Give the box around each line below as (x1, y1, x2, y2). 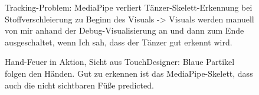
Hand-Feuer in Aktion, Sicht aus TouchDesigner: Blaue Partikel (5, 55, 235, 68)
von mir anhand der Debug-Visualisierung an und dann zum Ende (5, 24, 244, 37)
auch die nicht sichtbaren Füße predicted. (5, 78, 154, 91)
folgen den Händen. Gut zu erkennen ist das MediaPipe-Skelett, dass (5, 67, 253, 79)
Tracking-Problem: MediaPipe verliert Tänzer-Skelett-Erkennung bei (5, 1, 253, 13)
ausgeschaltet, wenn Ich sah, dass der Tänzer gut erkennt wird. (5, 35, 232, 48)
